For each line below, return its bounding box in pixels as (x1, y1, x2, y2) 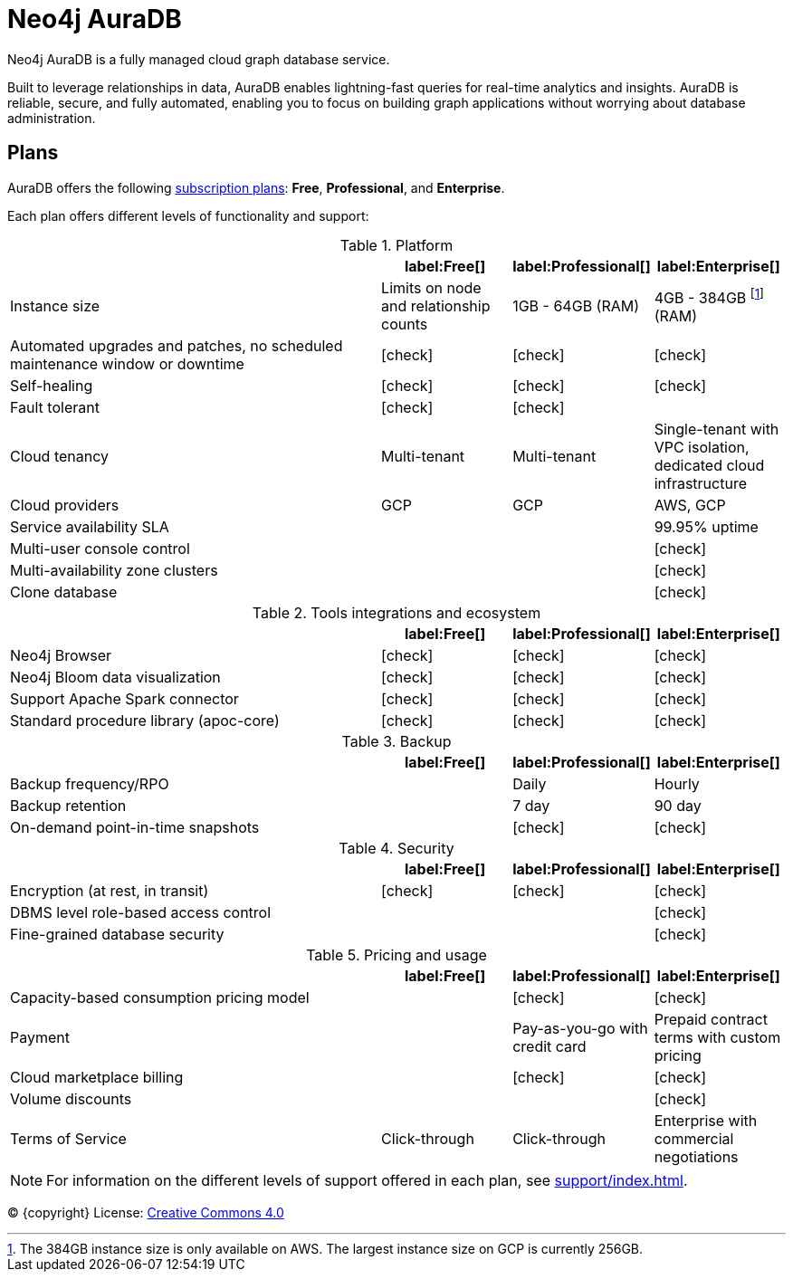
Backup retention (10, 796, 127, 815)
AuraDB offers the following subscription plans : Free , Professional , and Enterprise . (7, 179, 505, 196)
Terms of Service (10, 1129, 127, 1148)
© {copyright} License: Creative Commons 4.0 (7, 1204, 284, 1220)
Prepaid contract (654, 1009, 768, 1028)
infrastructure (654, 473, 747, 492)
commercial (654, 1129, 734, 1148)
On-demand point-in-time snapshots (10, 817, 260, 836)
